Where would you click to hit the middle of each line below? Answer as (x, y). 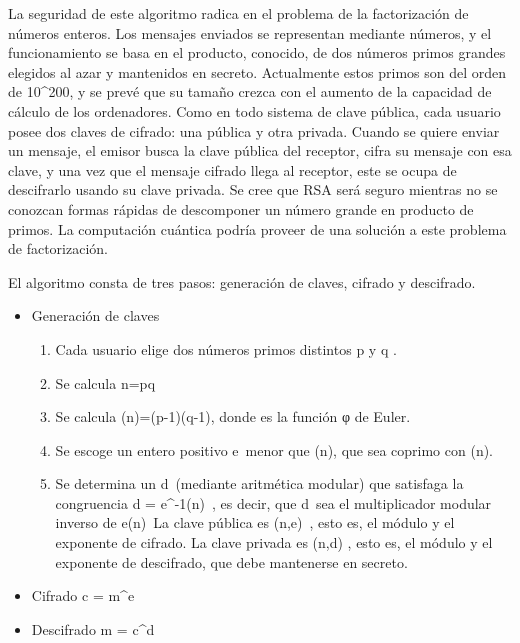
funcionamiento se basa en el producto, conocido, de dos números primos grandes (257, 52)
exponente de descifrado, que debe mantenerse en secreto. (231, 561)
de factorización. (58, 248)
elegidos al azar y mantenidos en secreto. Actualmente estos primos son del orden (257, 71)
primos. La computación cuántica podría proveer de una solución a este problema (257, 228)
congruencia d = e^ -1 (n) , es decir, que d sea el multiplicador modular (273, 502)
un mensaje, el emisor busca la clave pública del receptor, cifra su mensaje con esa (260, 150)
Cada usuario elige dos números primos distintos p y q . (226, 348)
